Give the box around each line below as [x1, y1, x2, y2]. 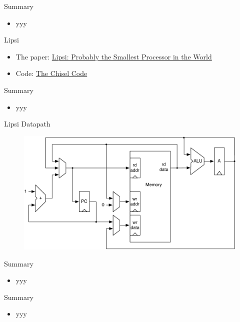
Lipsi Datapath [4, 118, 50, 129]
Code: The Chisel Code [15, 68, 87, 78]
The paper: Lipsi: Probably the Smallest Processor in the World [15, 51, 212, 61]
